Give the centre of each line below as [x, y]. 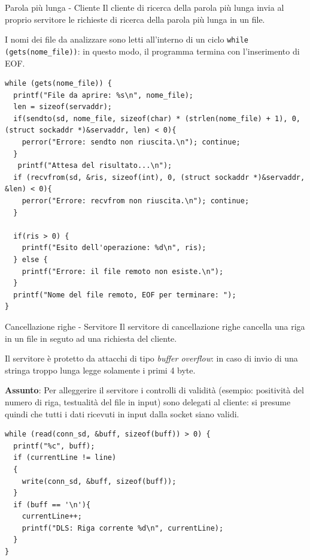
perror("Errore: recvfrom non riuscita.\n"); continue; [136, 201]
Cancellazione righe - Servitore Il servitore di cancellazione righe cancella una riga [155, 326]
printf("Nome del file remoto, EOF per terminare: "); [125, 295]
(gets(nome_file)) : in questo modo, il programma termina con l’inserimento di [152, 51]
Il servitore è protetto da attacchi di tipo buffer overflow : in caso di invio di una [151, 358]
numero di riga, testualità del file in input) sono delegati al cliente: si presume [148, 401]
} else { [31, 260]
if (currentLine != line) [65, 458]
